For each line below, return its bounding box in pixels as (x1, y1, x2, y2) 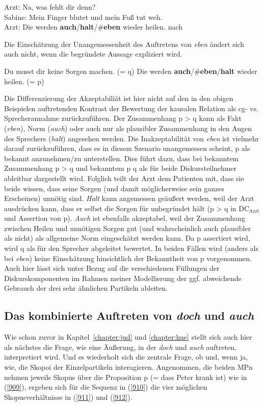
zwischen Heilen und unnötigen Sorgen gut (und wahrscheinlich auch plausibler (4, 222, 251, 233)
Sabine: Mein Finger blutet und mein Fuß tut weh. (4, 11, 163, 22)
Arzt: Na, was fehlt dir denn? (4, 2, 96, 12)
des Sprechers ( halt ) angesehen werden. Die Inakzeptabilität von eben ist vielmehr (4, 133, 259, 143)
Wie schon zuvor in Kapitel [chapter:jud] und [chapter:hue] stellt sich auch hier (4, 332, 252, 342)
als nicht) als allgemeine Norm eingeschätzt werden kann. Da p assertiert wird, (4, 233, 250, 243)
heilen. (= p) (4, 75, 44, 86)
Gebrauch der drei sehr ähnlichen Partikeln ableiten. (4, 283, 168, 293)
